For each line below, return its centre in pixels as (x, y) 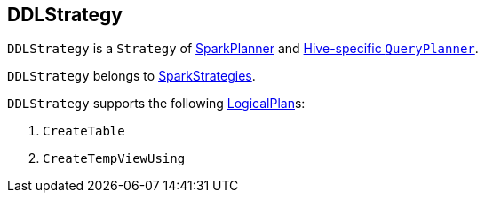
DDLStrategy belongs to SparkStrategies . (131, 76)
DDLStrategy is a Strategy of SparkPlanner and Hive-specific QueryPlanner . (243, 49)
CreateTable (84, 131)
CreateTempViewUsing (114, 159)
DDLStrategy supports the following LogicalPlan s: (156, 104)
